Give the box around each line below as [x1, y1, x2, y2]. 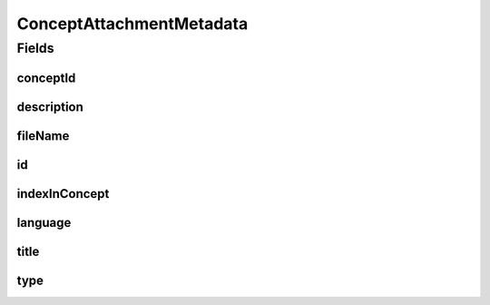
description [16, 99, 83, 114]
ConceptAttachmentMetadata [16, 14, 249, 34]
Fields [16, 40, 54, 56]
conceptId [16, 70, 76, 85]
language [16, 214, 72, 231]
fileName [16, 128, 70, 143]
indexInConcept [16, 186, 110, 202]
